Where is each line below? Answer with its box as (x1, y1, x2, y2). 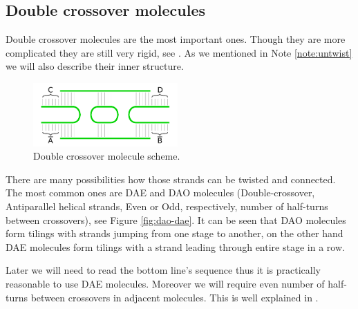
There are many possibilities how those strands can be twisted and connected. (6, 171, 336, 186)
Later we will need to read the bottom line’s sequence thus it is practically (6, 263, 321, 277)
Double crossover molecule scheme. (33, 149, 180, 163)
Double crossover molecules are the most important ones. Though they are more (6, 32, 346, 46)
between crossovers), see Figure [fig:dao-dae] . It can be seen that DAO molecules (6, 212, 346, 227)
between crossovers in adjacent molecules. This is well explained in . (30, 290, 319, 304)
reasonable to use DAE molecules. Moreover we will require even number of (6, 277, 325, 291)
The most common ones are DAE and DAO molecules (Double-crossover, (6, 185, 315, 200)
